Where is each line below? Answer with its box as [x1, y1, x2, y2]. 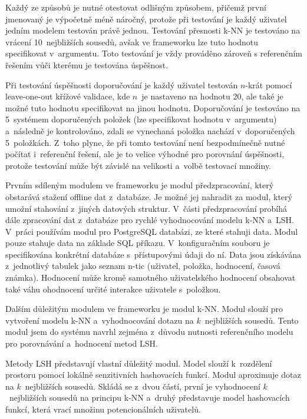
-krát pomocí [245, 78, 292, 91]
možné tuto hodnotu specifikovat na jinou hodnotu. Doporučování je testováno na [5, 101, 301, 114]
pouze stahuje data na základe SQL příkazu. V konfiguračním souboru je [5, 237, 270, 249]
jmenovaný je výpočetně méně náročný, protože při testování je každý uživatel [5, 12, 287, 25]
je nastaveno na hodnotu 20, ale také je [141, 90, 283, 102]
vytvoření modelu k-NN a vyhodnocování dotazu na [5, 314, 194, 326]
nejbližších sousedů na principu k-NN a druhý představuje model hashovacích [9, 391, 290, 404]
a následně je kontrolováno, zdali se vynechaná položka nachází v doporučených [5, 124, 295, 137]
